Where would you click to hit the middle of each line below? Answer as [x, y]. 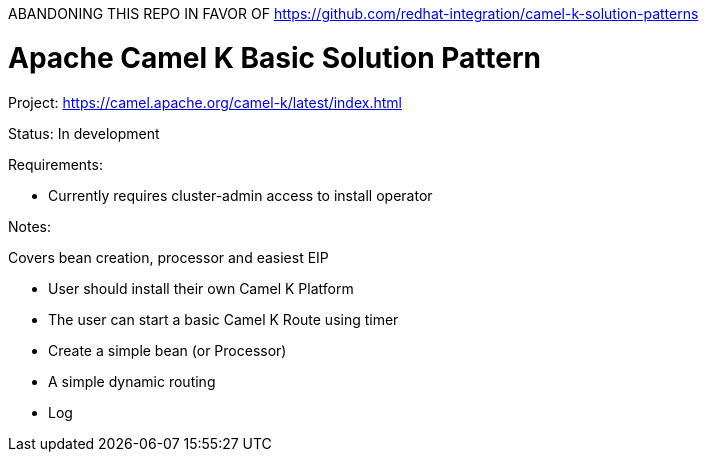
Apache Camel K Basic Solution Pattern [274, 57]
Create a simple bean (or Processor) [167, 350]
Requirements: [55, 164]
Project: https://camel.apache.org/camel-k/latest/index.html [205, 102]
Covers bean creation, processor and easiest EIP [168, 257]
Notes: [29, 226]
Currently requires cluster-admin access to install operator [240, 195]
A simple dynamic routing [132, 381]
